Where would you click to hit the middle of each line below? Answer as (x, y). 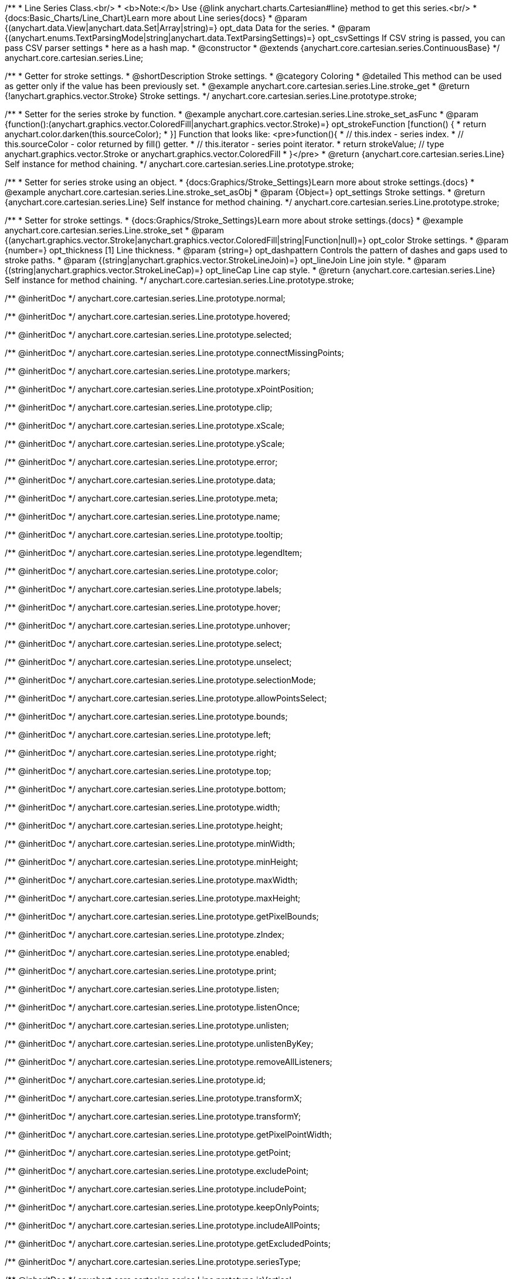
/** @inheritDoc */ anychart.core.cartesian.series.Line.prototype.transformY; (153, 1116)
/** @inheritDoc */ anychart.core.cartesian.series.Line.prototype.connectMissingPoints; (174, 353)
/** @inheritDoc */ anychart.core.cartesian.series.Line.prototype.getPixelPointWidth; (168, 1134)
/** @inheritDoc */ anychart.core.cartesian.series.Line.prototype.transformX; (153, 1098)
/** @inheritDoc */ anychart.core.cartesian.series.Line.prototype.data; (140, 480)
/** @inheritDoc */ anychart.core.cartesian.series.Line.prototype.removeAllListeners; (169, 1062)
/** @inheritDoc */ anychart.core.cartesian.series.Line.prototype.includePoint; (156, 1189)
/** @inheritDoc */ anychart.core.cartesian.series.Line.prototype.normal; (145, 298)
